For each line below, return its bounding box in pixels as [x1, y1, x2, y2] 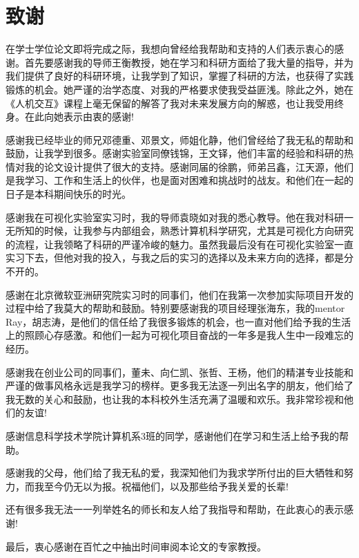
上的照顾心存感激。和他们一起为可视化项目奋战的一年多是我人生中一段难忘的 [6, 328, 353, 342]
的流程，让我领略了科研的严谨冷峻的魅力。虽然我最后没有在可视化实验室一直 [6, 236, 353, 251]
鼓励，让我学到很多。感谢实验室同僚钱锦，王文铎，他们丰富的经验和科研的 [6, 146, 344, 160]
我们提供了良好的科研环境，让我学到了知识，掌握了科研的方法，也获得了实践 [6, 68, 353, 83]
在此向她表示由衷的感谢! [24, 109, 134, 124]
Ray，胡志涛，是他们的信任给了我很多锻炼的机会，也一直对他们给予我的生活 [6, 314, 351, 328]
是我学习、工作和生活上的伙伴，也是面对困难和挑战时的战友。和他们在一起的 [6, 173, 353, 187]
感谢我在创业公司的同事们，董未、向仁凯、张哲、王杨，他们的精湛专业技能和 [6, 364, 353, 379]
